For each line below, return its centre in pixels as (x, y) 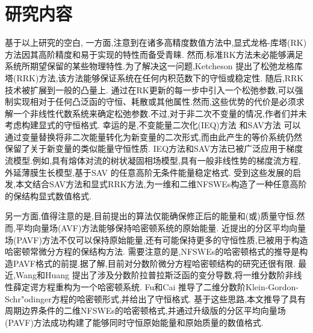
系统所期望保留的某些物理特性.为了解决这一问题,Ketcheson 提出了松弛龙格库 (154, 66)
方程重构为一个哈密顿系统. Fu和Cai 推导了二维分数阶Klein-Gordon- (169, 287)
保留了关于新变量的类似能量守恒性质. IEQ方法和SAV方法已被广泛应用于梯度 (154, 148)
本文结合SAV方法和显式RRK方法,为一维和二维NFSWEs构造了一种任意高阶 (161, 184)
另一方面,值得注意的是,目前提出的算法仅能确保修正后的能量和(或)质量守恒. (151, 216)
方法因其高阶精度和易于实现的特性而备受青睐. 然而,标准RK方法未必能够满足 (154, 54)
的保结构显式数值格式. (48, 195)
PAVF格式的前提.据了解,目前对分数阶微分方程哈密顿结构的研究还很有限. (154, 263)
